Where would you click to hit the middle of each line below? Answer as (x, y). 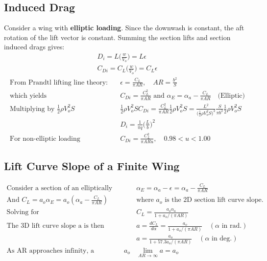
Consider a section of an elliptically (60, 188)
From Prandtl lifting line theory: (59, 82)
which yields (28, 96)
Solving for (23, 212)
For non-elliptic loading (45, 139)
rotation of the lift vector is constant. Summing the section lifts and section (117, 37)
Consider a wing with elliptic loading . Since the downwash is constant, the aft (124, 28)
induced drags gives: (34, 47)
